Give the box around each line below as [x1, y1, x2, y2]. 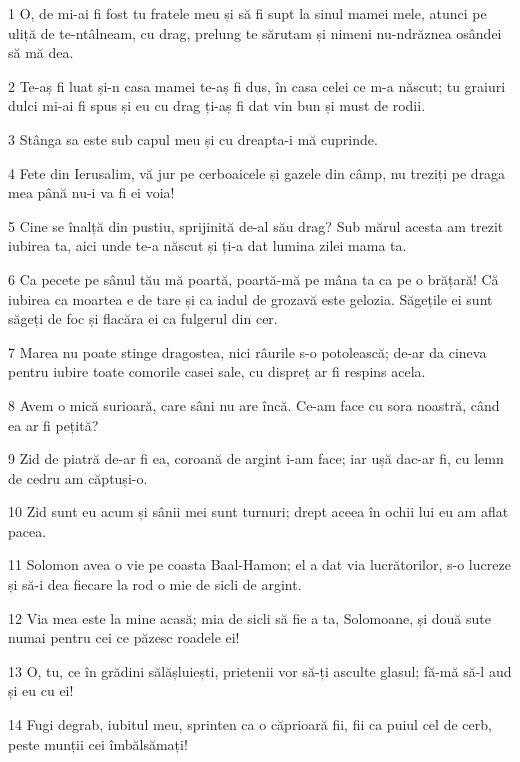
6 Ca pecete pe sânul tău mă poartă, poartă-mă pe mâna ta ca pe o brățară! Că [8, 268, 499, 289]
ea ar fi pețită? [8, 414, 99, 435]
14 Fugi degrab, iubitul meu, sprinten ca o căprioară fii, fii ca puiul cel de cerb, [8, 714, 492, 735]
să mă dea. [8, 42, 74, 63]
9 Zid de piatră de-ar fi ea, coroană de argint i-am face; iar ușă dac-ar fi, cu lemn [8, 448, 504, 469]
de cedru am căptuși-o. [8, 467, 148, 488]
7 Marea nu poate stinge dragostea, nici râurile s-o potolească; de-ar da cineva [8, 341, 487, 362]
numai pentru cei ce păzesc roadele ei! [8, 627, 240, 648]
